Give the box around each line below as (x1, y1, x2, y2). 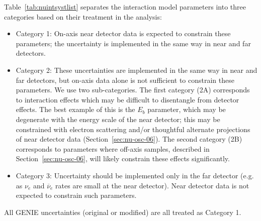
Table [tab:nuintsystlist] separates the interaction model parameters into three (4, 2, 246, 12)
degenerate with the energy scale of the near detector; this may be (16, 114, 220, 124)
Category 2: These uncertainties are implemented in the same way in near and (16, 64, 257, 75)
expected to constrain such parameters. (16, 190, 137, 200)
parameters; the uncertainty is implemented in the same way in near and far (16, 38, 251, 48)
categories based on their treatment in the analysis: (4, 11, 162, 22)
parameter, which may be (147, 104, 226, 115)
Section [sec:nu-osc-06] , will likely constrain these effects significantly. (16, 153, 230, 164)
